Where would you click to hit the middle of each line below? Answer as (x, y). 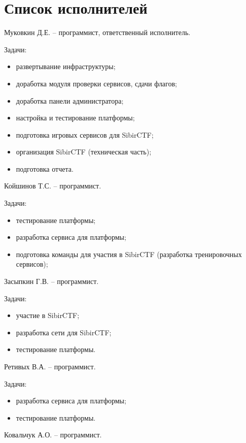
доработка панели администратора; (70, 100)
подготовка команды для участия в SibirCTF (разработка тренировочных (129, 254)
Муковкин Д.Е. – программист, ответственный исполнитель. (97, 32)
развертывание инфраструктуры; (66, 66)
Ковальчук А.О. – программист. (53, 435)
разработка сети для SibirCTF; (64, 332)
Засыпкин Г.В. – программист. (51, 281)
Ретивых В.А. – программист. (50, 366)
